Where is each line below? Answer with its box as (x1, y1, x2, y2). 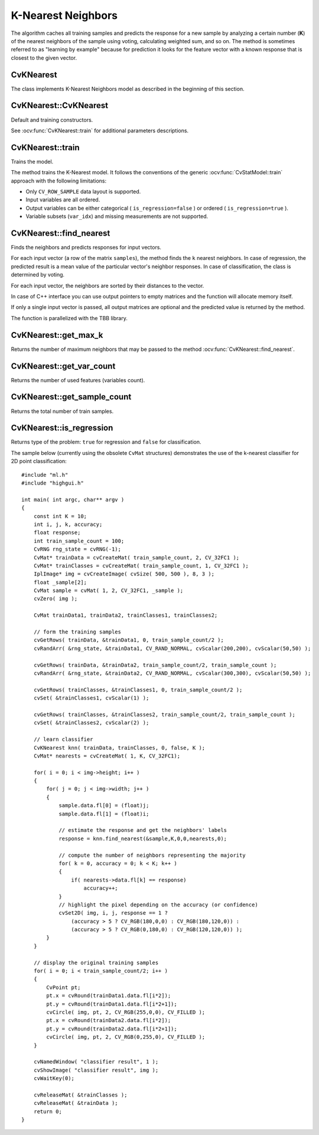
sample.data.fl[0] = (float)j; (58, 802, 149, 809)
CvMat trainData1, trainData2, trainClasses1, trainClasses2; (33, 612, 218, 619)
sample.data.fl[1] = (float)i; (58, 810, 149, 817)
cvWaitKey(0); (33, 1075, 75, 1082)
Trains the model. (11, 158, 54, 165)
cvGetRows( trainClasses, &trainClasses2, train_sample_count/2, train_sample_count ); (33, 711, 295, 718)
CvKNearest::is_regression (11, 423, 113, 433)
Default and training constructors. (11, 116, 93, 123)
